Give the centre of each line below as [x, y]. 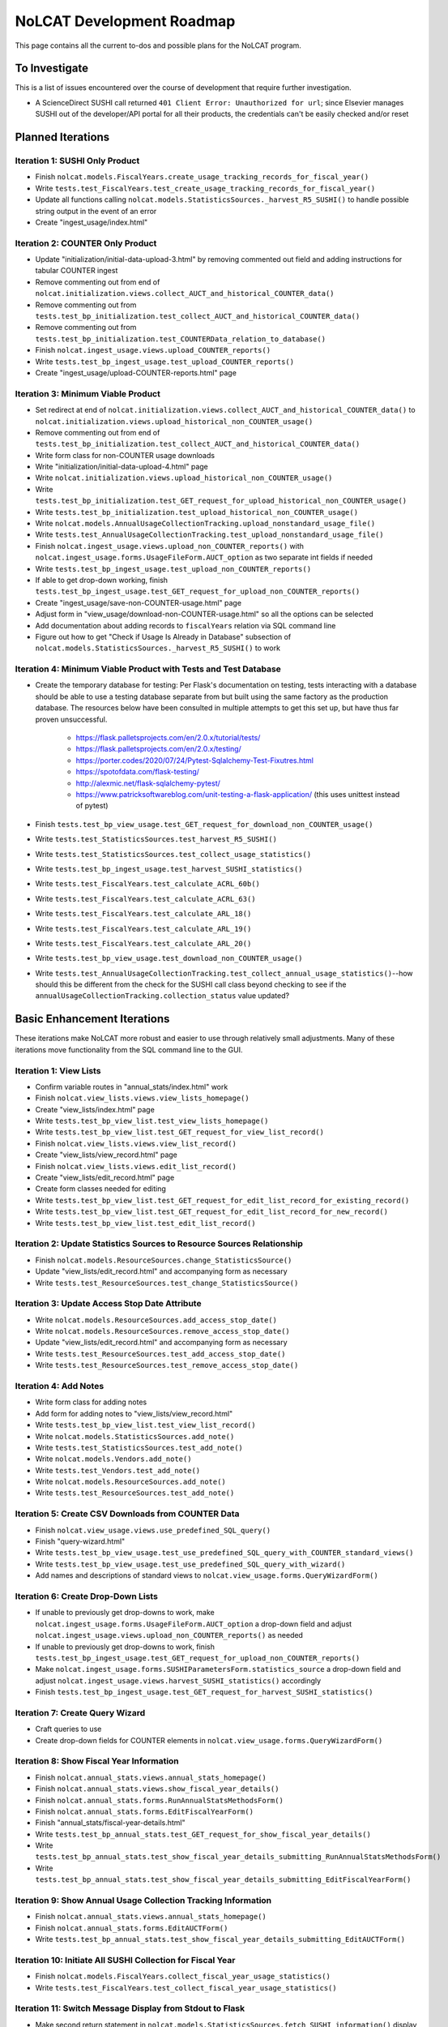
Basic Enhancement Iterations [92, 1019]
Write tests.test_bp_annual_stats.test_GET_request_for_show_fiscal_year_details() [203, 1834]
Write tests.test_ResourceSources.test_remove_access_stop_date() [167, 1365]
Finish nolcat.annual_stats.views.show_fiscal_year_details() [157, 1789]
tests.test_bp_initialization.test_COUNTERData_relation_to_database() [181, 339]
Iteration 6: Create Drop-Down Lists [86, 1596]
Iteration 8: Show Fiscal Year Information [97, 1761]
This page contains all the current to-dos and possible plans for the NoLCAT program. [158, 45]
